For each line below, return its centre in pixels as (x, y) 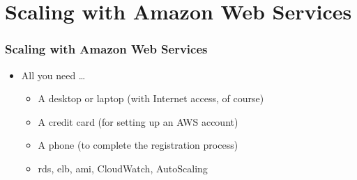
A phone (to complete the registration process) (138, 145)
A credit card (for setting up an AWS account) (138, 121)
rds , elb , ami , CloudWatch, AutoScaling (123, 168)
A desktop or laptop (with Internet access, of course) (151, 98)
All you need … (53, 75)
